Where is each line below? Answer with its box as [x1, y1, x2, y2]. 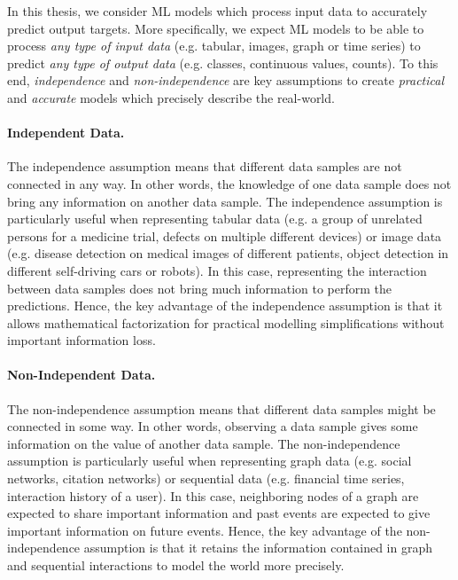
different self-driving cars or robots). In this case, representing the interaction [7, 261, 427, 279]
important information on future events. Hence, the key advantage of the [7, 521, 402, 539]
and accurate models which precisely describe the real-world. [7, 88, 335, 106]
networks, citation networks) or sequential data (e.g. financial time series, [7, 469, 405, 488]
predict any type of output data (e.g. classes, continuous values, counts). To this [7, 53, 439, 72]
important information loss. [7, 331, 156, 349]
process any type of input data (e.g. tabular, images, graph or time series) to [7, 36, 421, 55]
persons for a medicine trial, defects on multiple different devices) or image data [7, 226, 442, 245]
